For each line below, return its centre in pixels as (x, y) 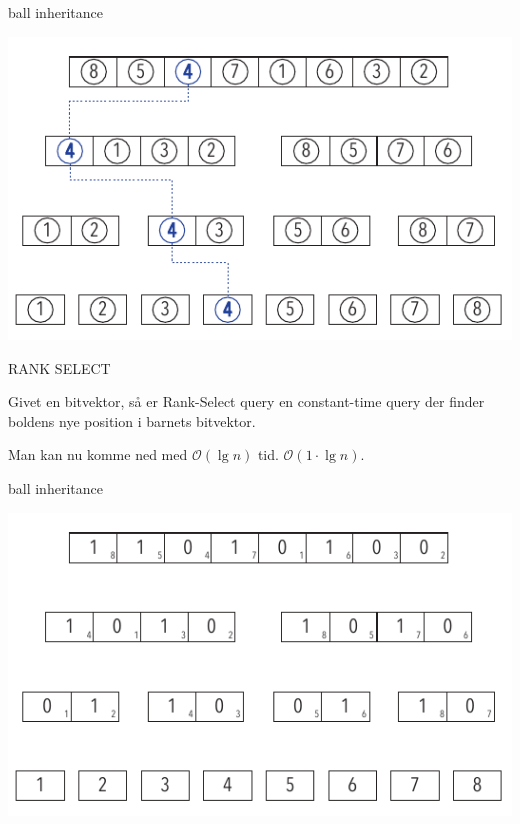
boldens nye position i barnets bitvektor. (132, 420)
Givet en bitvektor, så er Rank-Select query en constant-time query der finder (246, 401)
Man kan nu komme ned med (98, 454)
